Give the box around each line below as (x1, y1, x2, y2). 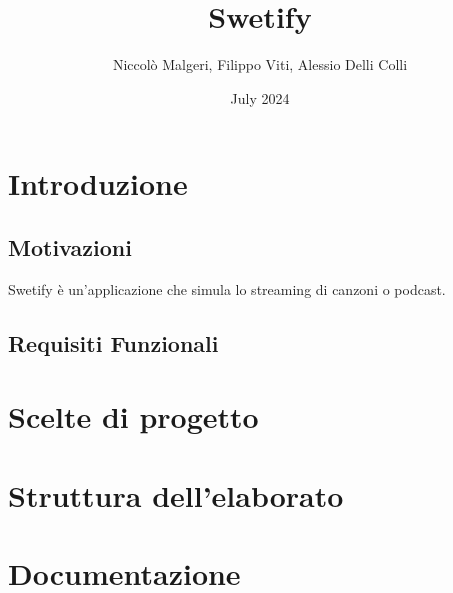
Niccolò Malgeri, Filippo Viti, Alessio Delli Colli (112, 54, 408, 75)
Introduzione (8, 163, 188, 204)
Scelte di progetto (8, 396, 259, 437)
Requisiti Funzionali (8, 327, 219, 358)
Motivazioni (8, 231, 132, 262)
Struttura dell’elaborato (8, 474, 344, 515)
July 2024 (230, 87, 290, 108)
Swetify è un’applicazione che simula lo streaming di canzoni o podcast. (8, 278, 446, 299)
